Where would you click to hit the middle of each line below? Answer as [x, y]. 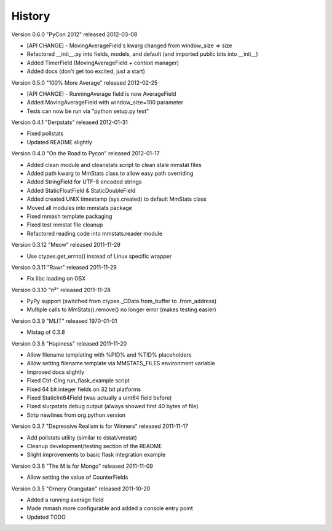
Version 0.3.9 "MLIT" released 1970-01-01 [64, 321]
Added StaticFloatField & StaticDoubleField [81, 190]
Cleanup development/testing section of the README [94, 446]
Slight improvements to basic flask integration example [96, 455]
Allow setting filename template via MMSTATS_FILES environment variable [121, 363]
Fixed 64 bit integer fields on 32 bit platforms [84, 389]
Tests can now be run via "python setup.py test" [88, 111]
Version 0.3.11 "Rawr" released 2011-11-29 [64, 267]
